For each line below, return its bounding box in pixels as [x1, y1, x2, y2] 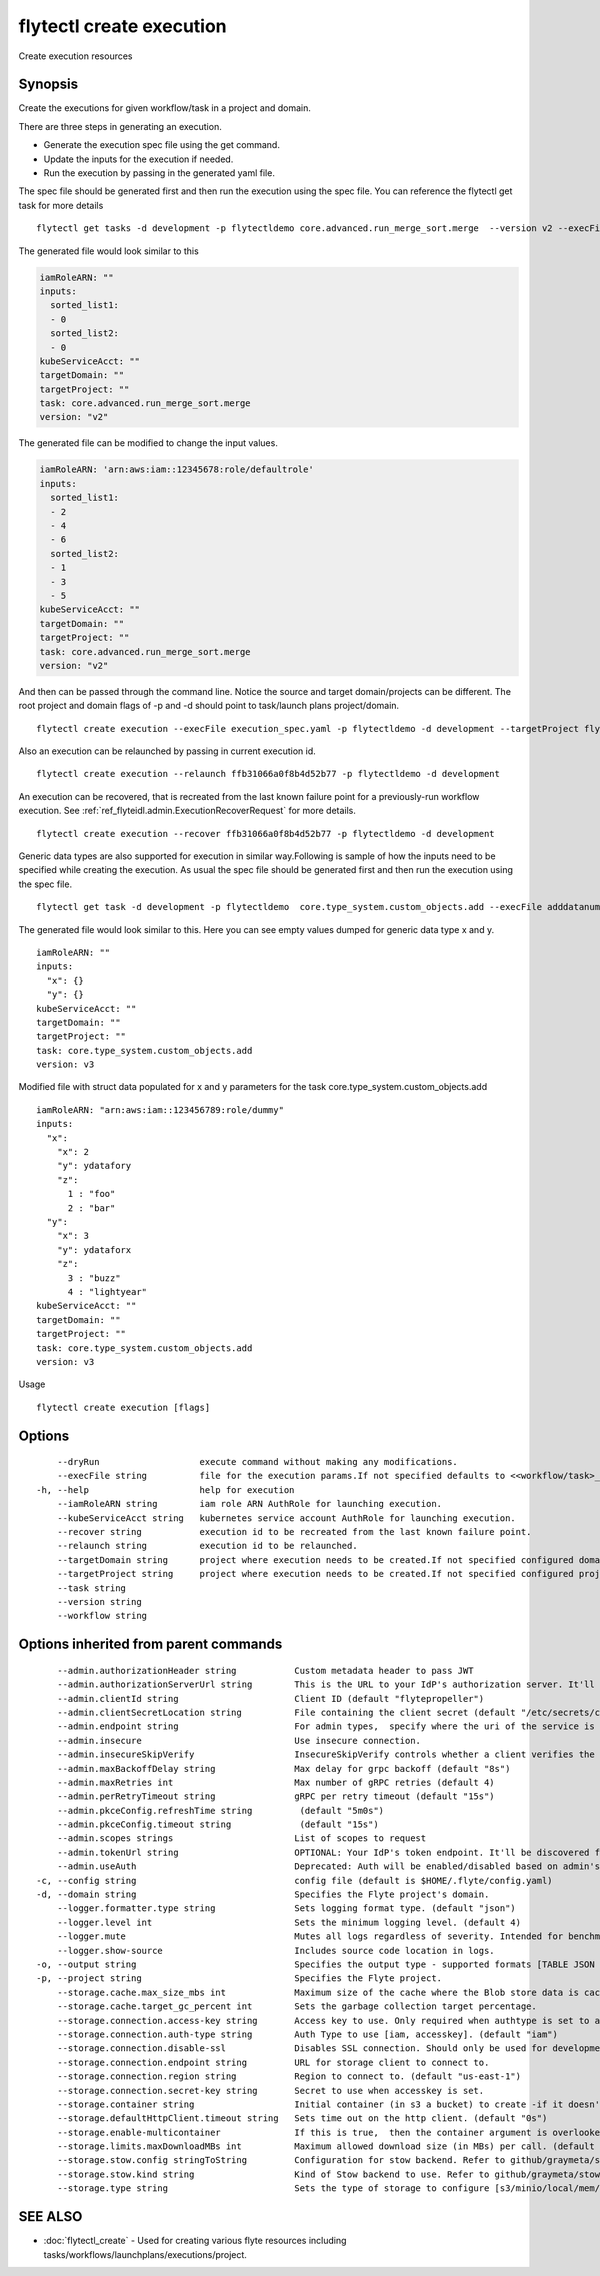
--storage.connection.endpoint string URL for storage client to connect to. [56, 2056, 490, 2068]
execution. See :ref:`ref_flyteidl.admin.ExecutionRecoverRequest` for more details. [18, 805, 357, 817]
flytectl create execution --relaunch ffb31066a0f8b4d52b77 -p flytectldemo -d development [36, 768, 500, 780]
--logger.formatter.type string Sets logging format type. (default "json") [56, 1903, 517, 1914]
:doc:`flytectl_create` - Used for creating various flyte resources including [43, 2235, 347, 2247]
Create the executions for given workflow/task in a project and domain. [18, 102, 312, 114]
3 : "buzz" [67, 1272, 121, 1284]
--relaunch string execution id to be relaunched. [56, 1540, 359, 1552]
